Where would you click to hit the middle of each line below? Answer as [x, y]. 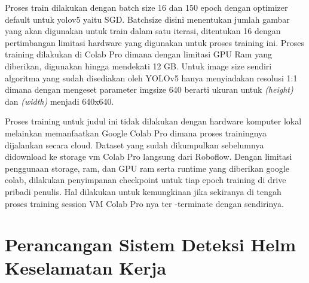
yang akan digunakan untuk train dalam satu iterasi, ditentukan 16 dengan [143, 31]
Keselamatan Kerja [86, 268]
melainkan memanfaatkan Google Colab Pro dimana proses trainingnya [136, 133]
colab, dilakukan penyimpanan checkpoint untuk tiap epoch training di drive [146, 180]
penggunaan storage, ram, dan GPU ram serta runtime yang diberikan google [147, 168]
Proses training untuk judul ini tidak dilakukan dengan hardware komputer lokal [153, 121]
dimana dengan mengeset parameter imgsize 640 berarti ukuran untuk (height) [149, 89]
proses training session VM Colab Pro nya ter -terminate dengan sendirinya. [144, 203]
